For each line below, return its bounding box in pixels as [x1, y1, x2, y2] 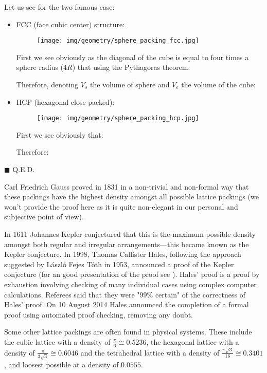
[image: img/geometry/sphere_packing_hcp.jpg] [37, 115, 199, 122]
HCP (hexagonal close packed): [16, 96, 115, 107]
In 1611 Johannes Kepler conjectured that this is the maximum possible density [4, 229, 256, 239]
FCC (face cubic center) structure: [16, 18, 125, 29]
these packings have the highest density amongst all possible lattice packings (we [4, 191, 259, 202]
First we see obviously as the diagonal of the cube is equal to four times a [16, 51, 249, 62]
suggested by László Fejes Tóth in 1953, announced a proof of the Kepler [4, 258, 234, 269]
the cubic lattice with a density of [4, 336, 111, 347]
